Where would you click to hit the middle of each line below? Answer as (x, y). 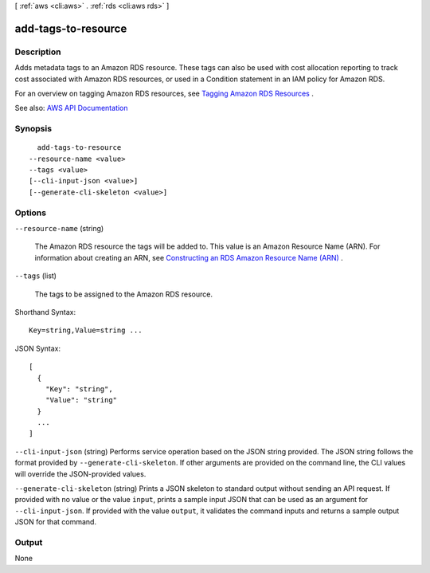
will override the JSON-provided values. (80, 473)
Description (38, 52)
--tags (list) (36, 276)
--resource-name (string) (59, 228)
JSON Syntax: (38, 348)
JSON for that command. (56, 522)
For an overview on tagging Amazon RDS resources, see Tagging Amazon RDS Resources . (164, 93)
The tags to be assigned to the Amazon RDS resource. (124, 294)
